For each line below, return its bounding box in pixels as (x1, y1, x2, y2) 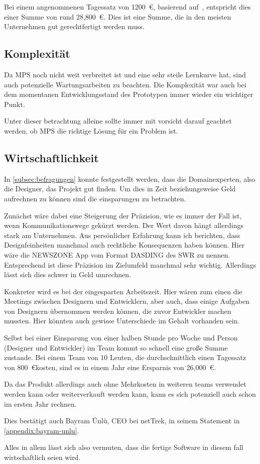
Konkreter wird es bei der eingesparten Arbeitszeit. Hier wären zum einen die (4, 286, 242, 296)
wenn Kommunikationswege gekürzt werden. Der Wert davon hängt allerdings (4, 220, 243, 230)
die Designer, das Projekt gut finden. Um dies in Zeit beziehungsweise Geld (4, 183, 236, 194)
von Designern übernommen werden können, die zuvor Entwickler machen (4, 305, 231, 316)
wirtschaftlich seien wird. (4, 452, 81, 462)
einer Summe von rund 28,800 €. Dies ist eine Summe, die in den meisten (4, 11, 231, 22)
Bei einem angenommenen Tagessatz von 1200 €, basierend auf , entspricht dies (4, 2, 251, 12)
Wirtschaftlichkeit (4, 150, 99, 165)
